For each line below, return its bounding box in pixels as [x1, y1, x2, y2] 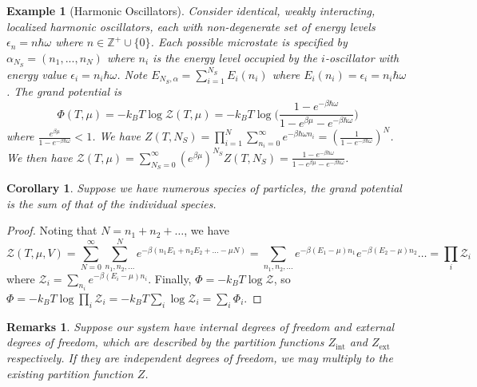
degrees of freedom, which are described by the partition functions [6, 334, 324, 350]
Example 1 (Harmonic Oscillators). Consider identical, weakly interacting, [6, 2, 376, 18]
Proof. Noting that [6, 222, 97, 239]
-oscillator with [324, 49, 399, 65]
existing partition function [6, 365, 133, 381]
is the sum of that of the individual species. [6, 195, 217, 211]
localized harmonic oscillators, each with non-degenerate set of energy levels [6, 18, 376, 34]
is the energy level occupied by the [153, 49, 318, 65]
